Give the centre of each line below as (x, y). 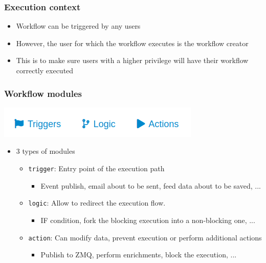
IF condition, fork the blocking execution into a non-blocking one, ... (148, 220)
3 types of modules (46, 151)
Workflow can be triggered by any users (78, 26)
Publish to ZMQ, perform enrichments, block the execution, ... (139, 255)
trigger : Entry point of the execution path (96, 168)
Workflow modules (43, 93)
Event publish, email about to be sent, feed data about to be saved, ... (151, 185)
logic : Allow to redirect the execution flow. (97, 203)
